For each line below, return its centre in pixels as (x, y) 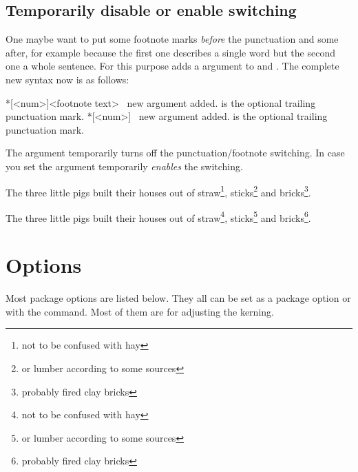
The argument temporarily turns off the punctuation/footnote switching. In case (175, 153)
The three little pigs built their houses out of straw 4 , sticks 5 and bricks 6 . (158, 216)
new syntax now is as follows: (67, 79)
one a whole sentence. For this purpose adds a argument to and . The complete (172, 66)
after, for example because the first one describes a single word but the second (170, 52)
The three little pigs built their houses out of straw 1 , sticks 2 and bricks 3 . (158, 191)
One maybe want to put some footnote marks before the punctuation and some (172, 39)
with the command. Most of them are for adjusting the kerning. (140, 311)
